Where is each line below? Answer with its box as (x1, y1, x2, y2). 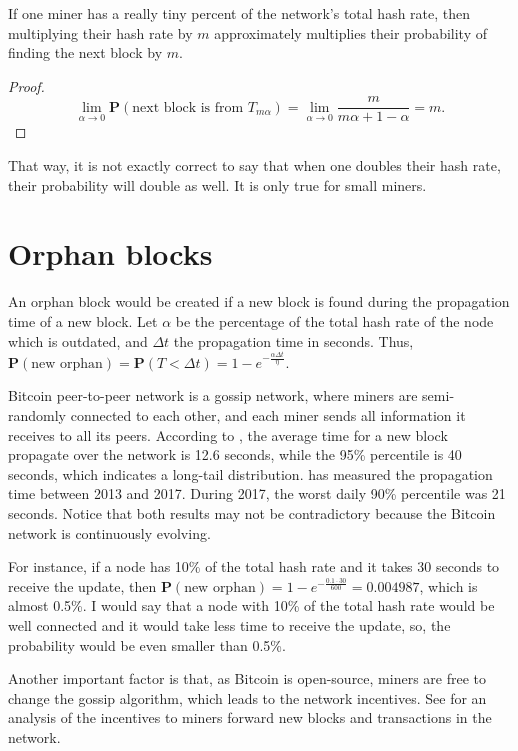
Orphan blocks (8, 233, 213, 274)
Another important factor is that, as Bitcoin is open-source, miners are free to (8, 668, 487, 689)
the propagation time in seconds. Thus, (173, 330, 414, 351)
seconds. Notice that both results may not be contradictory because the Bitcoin (8, 503, 496, 524)
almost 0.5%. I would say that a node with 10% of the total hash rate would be (8, 595, 495, 616)
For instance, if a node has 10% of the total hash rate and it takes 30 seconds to (8, 556, 500, 577)
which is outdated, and (8, 330, 148, 351)
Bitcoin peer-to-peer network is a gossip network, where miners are (8, 385, 418, 406)
